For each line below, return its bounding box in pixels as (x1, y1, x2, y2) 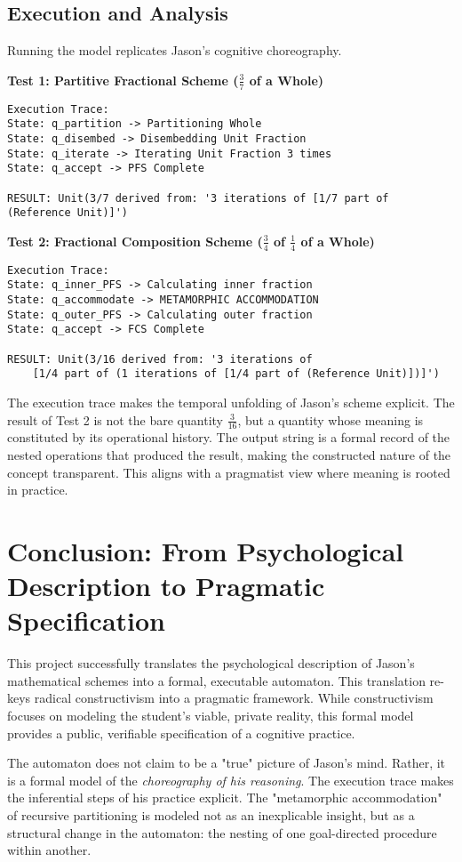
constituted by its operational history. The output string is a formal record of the (7, 428, 450, 447)
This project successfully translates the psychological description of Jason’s (7, 654, 415, 673)
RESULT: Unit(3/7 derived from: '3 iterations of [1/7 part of (7, 191, 389, 205)
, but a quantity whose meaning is (237, 410, 424, 429)
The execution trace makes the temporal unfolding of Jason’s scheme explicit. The (7, 392, 455, 411)
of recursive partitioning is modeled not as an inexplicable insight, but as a (7, 806, 415, 824)
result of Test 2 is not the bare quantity (7, 410, 223, 429)
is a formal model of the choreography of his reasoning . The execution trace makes (7, 770, 454, 789)
